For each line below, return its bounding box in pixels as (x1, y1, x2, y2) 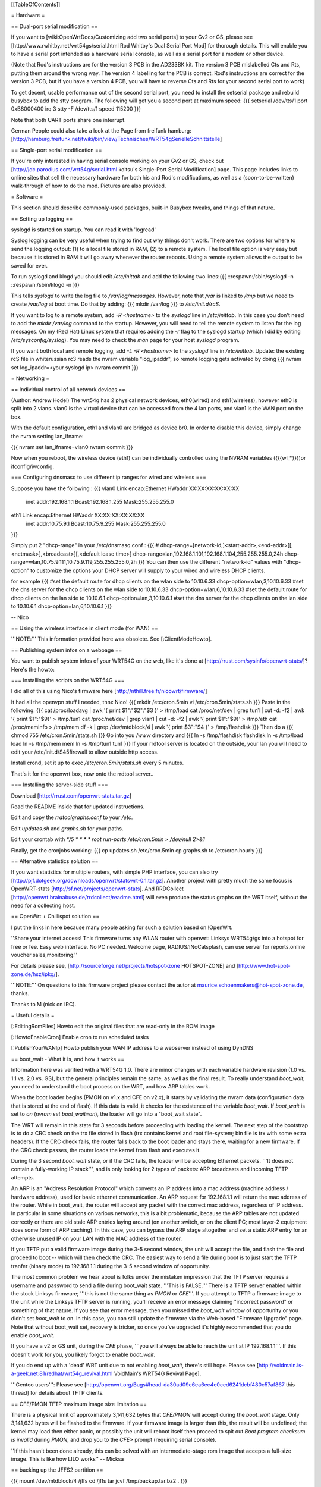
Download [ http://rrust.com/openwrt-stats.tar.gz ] (11, 792, 132, 799)
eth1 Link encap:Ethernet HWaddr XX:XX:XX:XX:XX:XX (11, 512, 145, 519)
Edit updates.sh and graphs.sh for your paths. (11, 824, 124, 832)
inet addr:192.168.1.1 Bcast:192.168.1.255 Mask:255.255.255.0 (26, 498, 174, 505)
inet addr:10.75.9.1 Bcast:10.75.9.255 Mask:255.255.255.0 (26, 520, 166, 527)
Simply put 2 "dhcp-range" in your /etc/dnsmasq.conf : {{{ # (11, 542, 159, 549)
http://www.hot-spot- (238, 962, 291, 970)
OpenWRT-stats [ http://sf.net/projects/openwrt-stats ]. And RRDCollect (11, 885, 184, 892)
